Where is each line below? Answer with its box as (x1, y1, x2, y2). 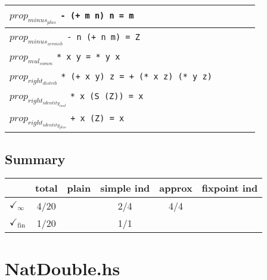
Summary (5, 149, 66, 168)
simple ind (100, 181, 150, 195)
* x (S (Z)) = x (70, 91, 144, 101)
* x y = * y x (56, 51, 120, 61)
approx (159, 181, 193, 195)
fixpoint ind (201, 181, 258, 195)
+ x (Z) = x (70, 113, 125, 123)
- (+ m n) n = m (60, 11, 134, 20)
